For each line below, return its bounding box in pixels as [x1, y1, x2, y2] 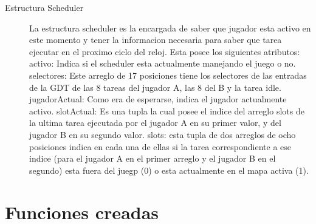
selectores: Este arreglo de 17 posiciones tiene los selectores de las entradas [29, 68, 307, 81]
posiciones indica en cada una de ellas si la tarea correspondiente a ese [29, 140, 292, 153]
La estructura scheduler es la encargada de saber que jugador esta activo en [29, 21, 311, 34]
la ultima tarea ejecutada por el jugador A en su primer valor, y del [29, 116, 281, 129]
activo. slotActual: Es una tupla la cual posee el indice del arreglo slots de [29, 104, 304, 117]
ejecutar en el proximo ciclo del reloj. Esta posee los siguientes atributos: [29, 45, 300, 58]
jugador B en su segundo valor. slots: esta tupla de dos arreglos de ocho [29, 128, 296, 140]
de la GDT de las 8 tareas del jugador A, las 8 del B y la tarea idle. [29, 81, 281, 93]
